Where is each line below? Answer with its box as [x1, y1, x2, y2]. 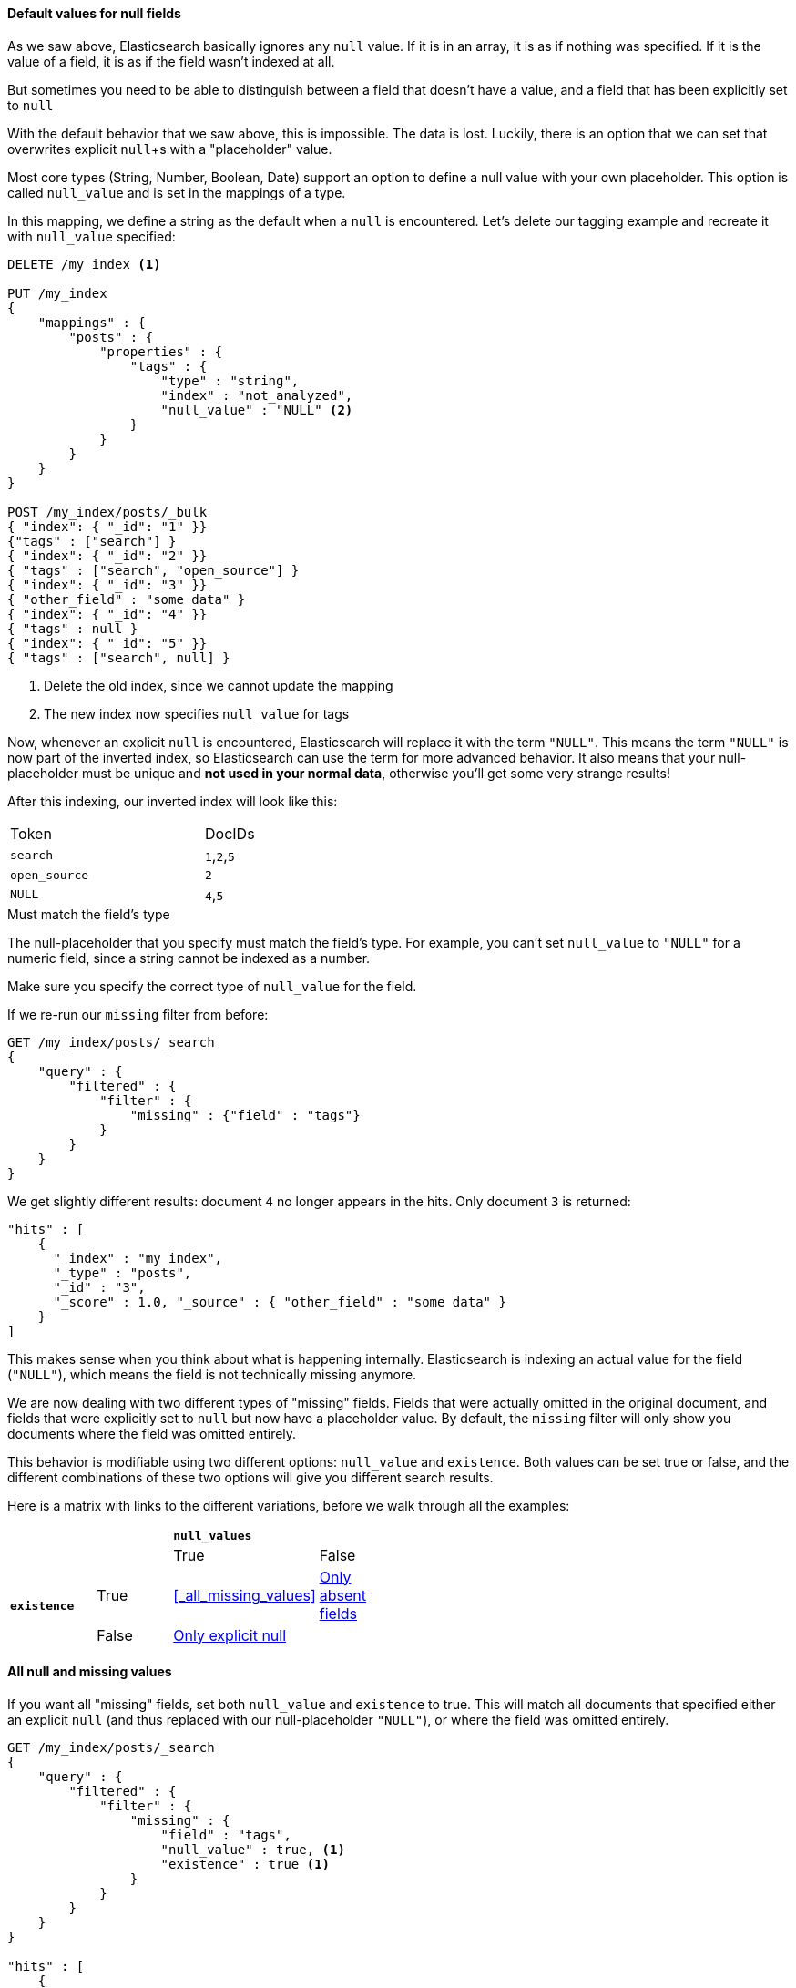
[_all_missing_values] [173, 1585, 316, 1604]
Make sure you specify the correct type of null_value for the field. [7, 978, 417, 994]
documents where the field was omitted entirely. [7, 1425, 297, 1441]
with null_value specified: [7, 228, 176, 244]
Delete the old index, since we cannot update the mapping [44, 677, 393, 693]
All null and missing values [7, 1664, 172, 1680]
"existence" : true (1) [160, 1856, 331, 1871]
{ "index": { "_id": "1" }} [7, 518, 208, 534]
